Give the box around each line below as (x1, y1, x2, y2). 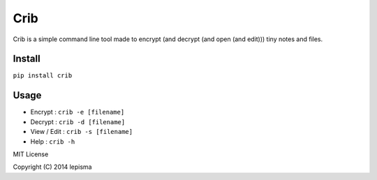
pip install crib (13, 72, 73, 80)
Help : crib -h (30, 137, 75, 146)
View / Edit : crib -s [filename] (30, 128, 133, 136)
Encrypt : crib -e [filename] (30, 108, 125, 117)
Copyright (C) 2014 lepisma (13, 163, 92, 171)
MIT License (13, 150, 49, 158)
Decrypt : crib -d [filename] (30, 117, 126, 126)
